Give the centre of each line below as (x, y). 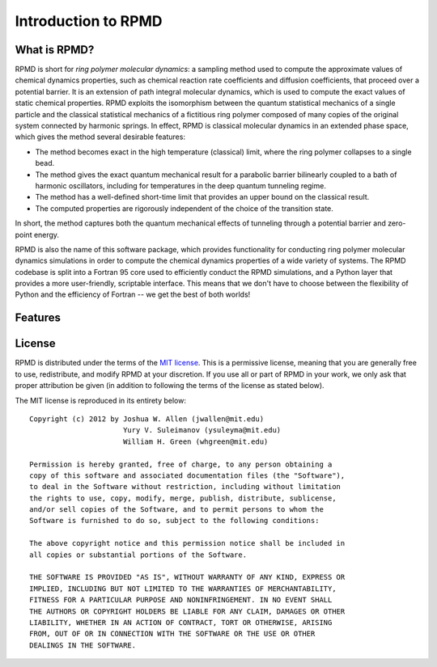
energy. (47, 234)
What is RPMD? (55, 50)
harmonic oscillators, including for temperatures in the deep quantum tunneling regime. (181, 185)
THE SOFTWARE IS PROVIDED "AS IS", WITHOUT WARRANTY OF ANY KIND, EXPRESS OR (187, 577)
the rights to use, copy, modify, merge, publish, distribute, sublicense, (183, 498)
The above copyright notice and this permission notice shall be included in (187, 543)
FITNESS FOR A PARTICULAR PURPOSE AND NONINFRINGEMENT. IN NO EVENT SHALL (181, 600)
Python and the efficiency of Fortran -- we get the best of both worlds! (133, 294)
